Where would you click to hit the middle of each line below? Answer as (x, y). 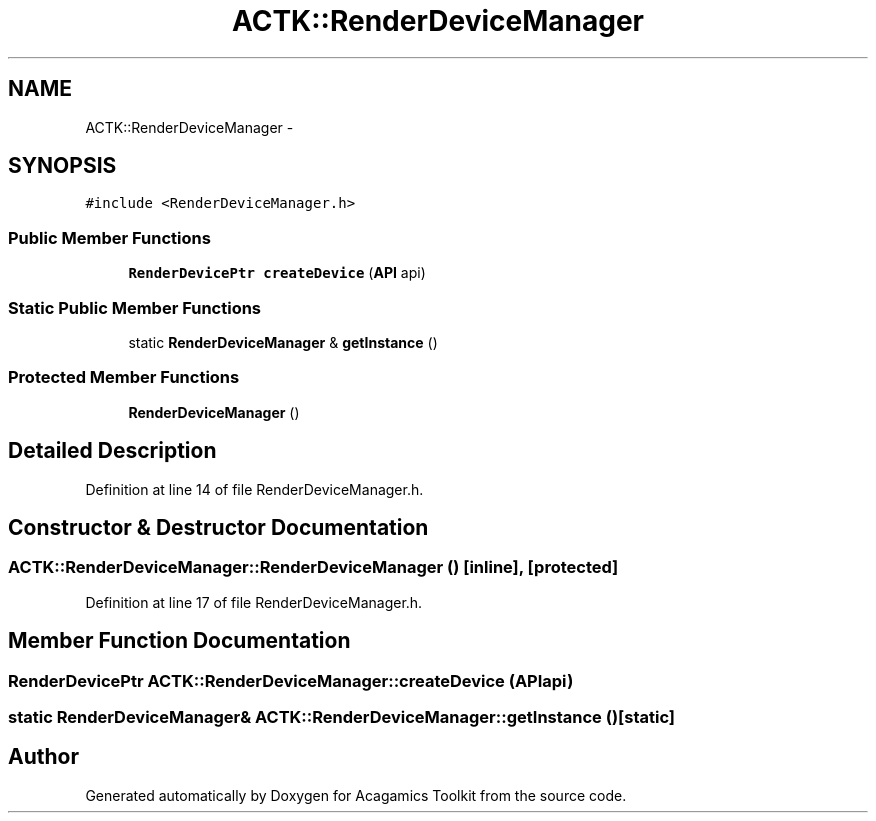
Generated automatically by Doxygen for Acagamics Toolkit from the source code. (356, 795)
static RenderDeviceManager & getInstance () (283, 342)
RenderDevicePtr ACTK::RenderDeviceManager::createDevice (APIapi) (291, 680)
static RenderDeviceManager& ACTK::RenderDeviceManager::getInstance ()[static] (341, 716)
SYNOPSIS (62, 166)
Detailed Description (112, 451)
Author (43, 757)
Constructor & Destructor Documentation (218, 527)
